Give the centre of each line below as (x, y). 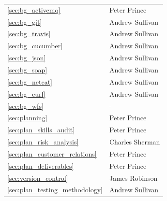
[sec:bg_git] (25, 22)
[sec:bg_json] (27, 58)
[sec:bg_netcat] (30, 81)
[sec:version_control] (38, 178)
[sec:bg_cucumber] (35, 46)
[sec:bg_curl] (26, 93)
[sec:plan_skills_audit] (41, 130)
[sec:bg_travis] (29, 34)
